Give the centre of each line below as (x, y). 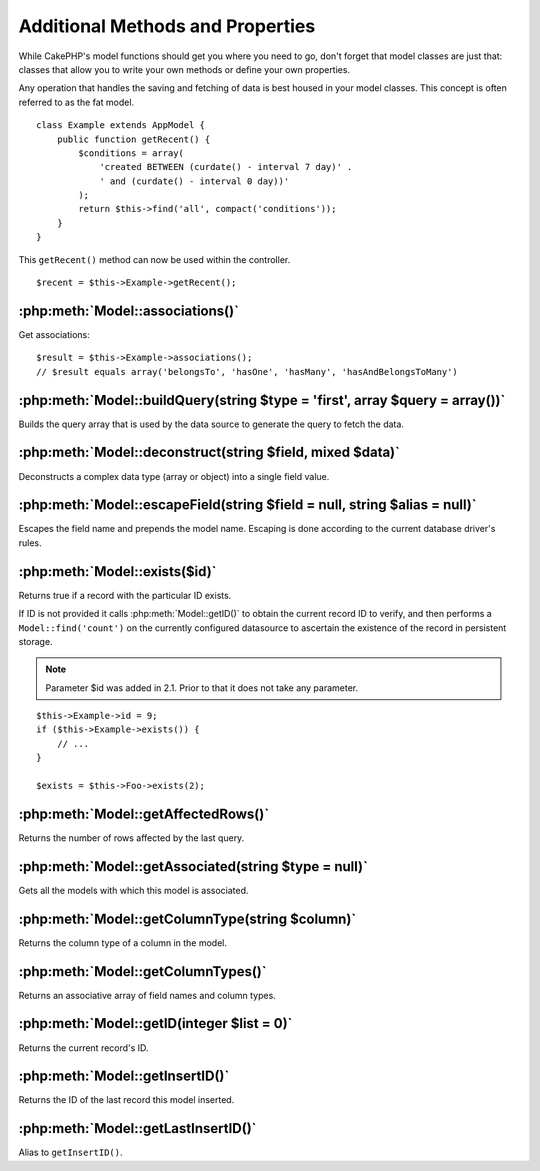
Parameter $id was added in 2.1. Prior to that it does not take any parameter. (202, 687)
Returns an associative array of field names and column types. (147, 995)
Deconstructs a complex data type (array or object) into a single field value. (174, 476)
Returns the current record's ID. (83, 1047)
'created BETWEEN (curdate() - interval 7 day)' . (226, 167)
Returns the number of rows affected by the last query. (131, 837)
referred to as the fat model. (76, 102)
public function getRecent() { (133, 139)
